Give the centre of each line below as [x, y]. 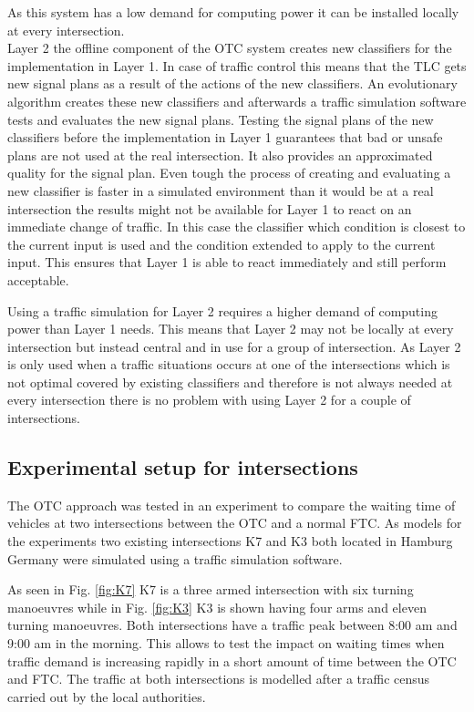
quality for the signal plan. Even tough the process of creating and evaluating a [229, 173]
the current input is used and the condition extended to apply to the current [222, 244]
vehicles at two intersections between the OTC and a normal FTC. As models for [235, 523]
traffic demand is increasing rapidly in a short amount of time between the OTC [232, 660]
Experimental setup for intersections [183, 467]
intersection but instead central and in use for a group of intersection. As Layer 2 [234, 346]
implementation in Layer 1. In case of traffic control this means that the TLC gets [237, 65]
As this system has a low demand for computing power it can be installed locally [233, 12]
